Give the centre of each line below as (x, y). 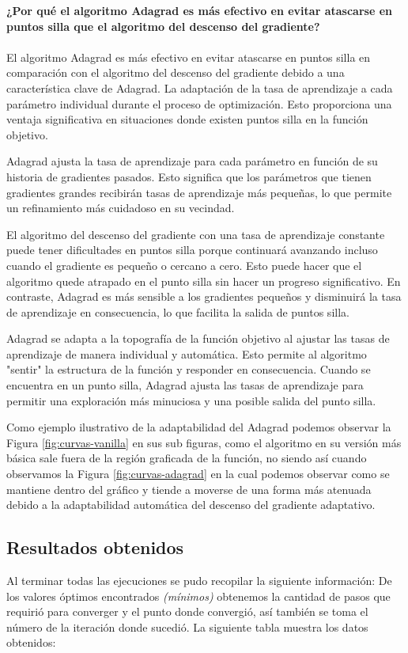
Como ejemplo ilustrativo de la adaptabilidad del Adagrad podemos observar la (199, 427)
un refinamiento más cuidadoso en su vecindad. (121, 208)
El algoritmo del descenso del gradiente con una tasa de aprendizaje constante (196, 234)
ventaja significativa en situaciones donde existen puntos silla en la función (187, 119)
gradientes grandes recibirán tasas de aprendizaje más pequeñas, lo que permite (199, 192)
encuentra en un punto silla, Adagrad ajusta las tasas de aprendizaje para (185, 385)
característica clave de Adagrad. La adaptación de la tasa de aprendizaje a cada (200, 87)
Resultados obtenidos (95, 547)
